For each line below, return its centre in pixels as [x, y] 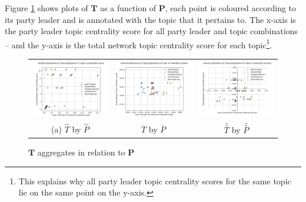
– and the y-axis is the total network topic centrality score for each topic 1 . [139, 44]
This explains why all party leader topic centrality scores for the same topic [155, 181]
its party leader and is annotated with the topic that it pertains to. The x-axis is [150, 19]
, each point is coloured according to [231, 8]
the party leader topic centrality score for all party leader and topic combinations [151, 31]
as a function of [128, 8]
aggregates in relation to [81, 152]
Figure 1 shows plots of [46, 8]
